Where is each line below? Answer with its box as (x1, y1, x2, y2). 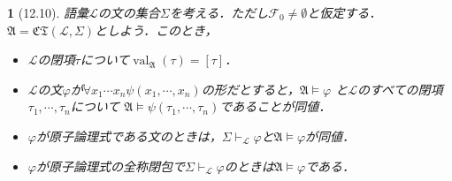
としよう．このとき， (95, 20, 218, 39)
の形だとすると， (201, 79, 300, 98)
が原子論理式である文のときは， (35, 126, 222, 145)
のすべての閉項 (357, 79, 443, 98)
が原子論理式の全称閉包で (35, 156, 185, 175)
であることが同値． (219, 97, 332, 116)
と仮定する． (307, 4, 382, 21)
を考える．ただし (169, 4, 269, 21)
